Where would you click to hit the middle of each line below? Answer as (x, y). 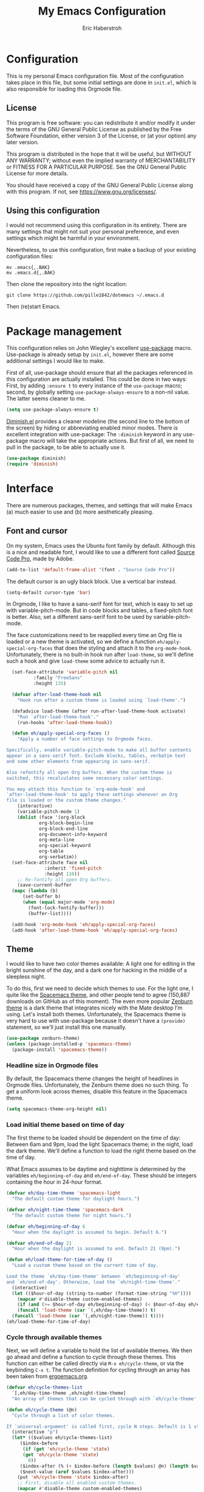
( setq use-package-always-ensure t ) (53, 410)
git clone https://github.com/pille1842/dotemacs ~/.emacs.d (85, 295)
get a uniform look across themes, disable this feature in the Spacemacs (97, 1092)
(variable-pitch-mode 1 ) (49, 812)
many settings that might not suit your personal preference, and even (93, 232)
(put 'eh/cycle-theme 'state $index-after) (73, 1477)
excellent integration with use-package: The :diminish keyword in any (94, 434)
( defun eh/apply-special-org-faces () (61, 734)
